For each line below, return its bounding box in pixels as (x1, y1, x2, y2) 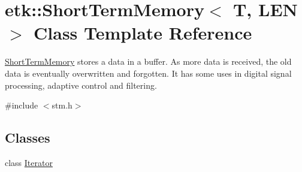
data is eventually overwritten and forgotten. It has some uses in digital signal (5, 67, 292, 79)
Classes (5, 128, 50, 147)
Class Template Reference (34, 20, 252, 45)
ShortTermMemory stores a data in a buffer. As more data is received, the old (5, 55, 292, 68)
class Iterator (5, 156, 53, 168)
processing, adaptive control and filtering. (5, 79, 157, 91)
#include (5, 99, 38, 111)
